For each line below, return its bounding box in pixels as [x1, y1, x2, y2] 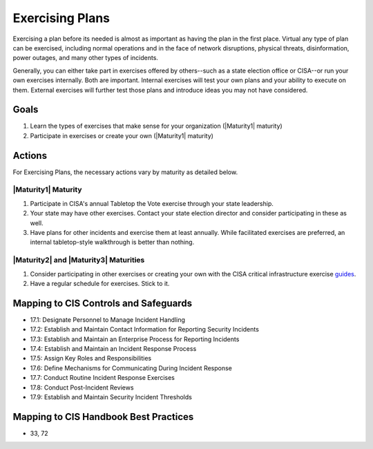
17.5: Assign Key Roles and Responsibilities [30, 354, 152, 363]
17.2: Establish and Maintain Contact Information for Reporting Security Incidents [30, 325, 259, 334]
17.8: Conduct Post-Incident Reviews [30, 383, 134, 392]
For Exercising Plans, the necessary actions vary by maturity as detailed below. [12, 168, 238, 176]
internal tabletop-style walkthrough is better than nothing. [30, 238, 195, 247]
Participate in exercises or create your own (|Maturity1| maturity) [30, 131, 214, 140]
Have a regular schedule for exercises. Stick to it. [30, 279, 170, 287]
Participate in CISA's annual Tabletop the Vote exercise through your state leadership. [30, 199, 274, 207]
